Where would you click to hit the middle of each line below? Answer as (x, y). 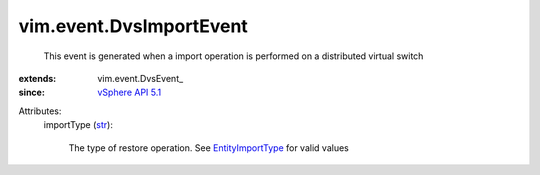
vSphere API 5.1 (129, 92)
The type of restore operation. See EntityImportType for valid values (208, 147)
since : (31, 92)
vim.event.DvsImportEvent (133, 26)
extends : (37, 78)
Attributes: (40, 111)
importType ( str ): (78, 125)
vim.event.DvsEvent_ (140, 78)
